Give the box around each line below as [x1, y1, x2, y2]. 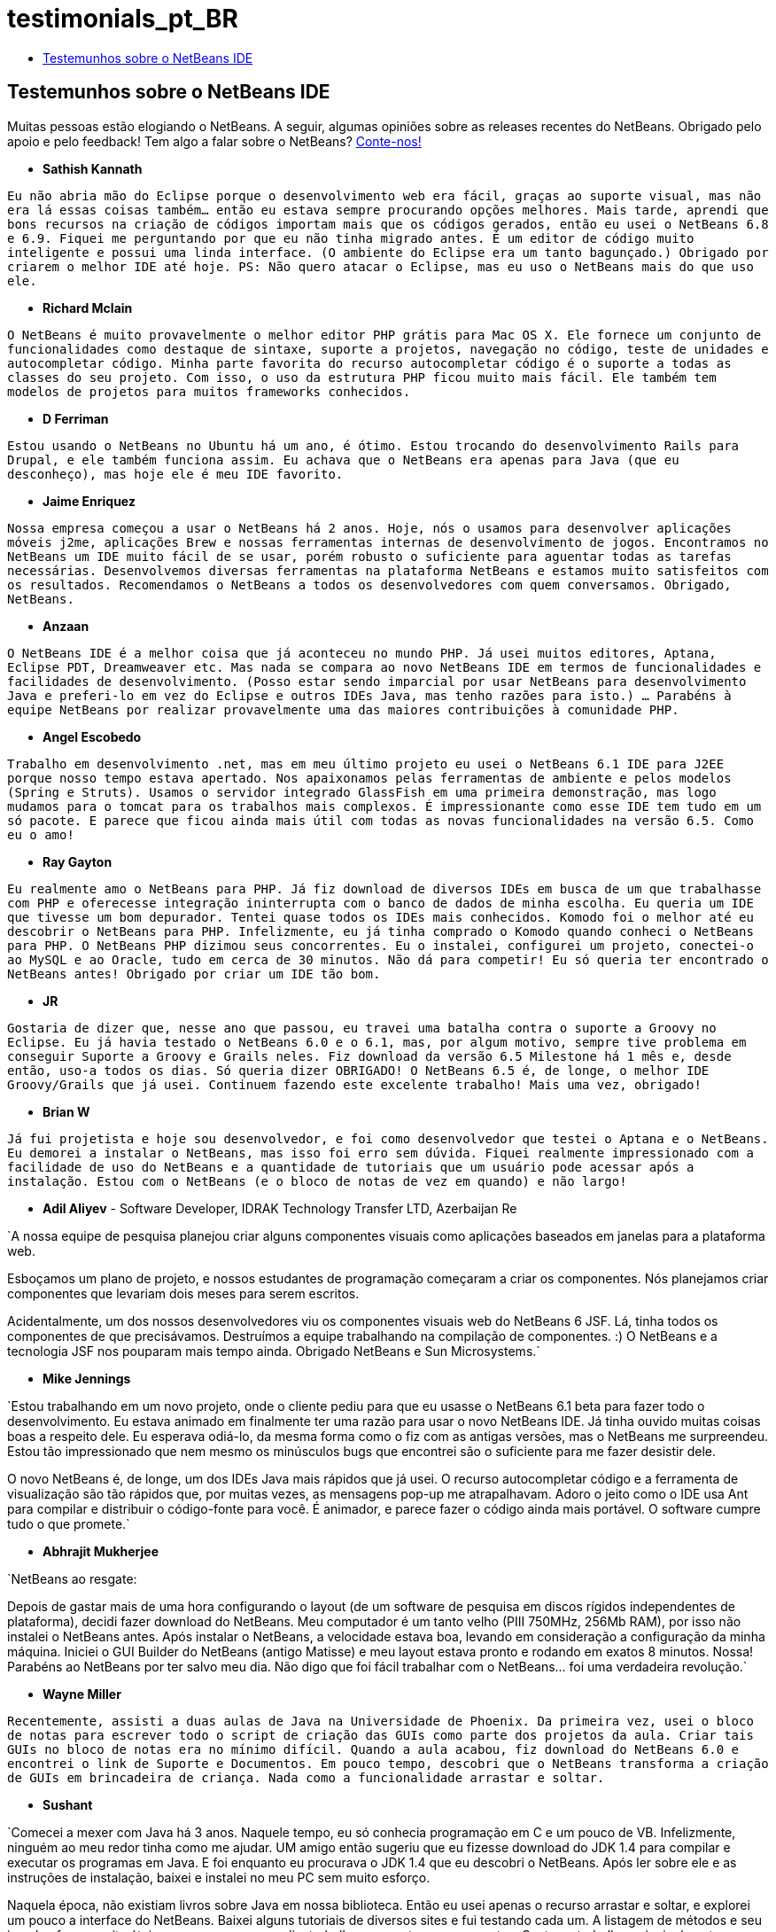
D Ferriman [43, 410, 109, 426]
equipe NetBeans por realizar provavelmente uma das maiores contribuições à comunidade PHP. [7, 702, 679, 717]
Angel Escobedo [43, 728, 142, 744]
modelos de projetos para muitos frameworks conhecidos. [7, 384, 411, 399]
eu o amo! [7, 827, 74, 842]
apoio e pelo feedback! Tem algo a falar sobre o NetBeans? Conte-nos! [7, 133, 422, 149]
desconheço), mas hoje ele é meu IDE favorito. [7, 466, 344, 481]
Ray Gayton [43, 853, 113, 869]
